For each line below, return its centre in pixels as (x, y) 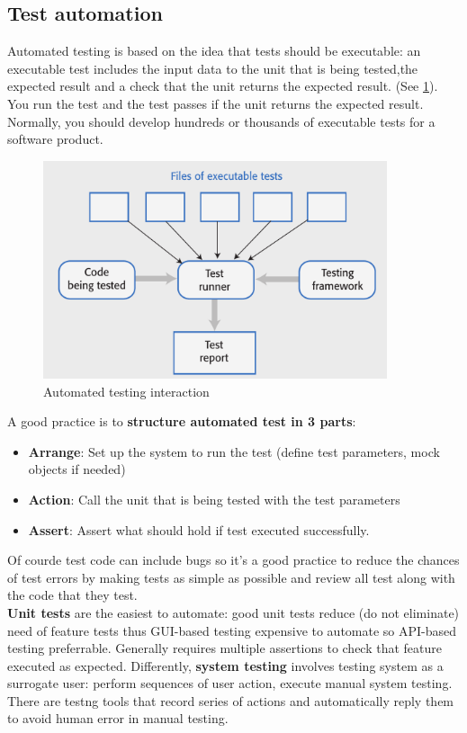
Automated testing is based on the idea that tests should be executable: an (214, 51)
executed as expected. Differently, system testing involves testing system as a (225, 665)
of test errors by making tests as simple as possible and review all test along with (231, 577)
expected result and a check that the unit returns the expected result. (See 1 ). (223, 86)
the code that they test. (72, 595)
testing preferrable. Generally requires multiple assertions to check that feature (225, 648)
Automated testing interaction (126, 391)
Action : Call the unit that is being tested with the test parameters (214, 499)
